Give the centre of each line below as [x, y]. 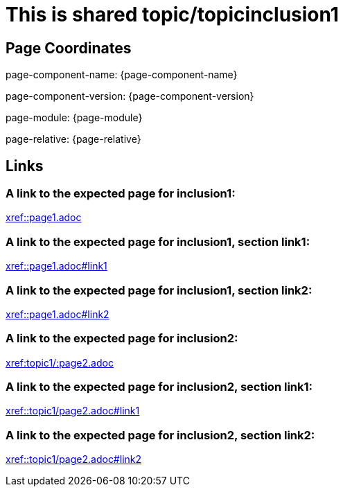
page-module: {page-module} [74, 118]
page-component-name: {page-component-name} [122, 75]
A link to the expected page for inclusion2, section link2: [160, 435]
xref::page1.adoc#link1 [56, 266]
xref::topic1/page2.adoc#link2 [74, 459]
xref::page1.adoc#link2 [58, 314]
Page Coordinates [69, 48]
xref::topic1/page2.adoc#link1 [73, 411]
